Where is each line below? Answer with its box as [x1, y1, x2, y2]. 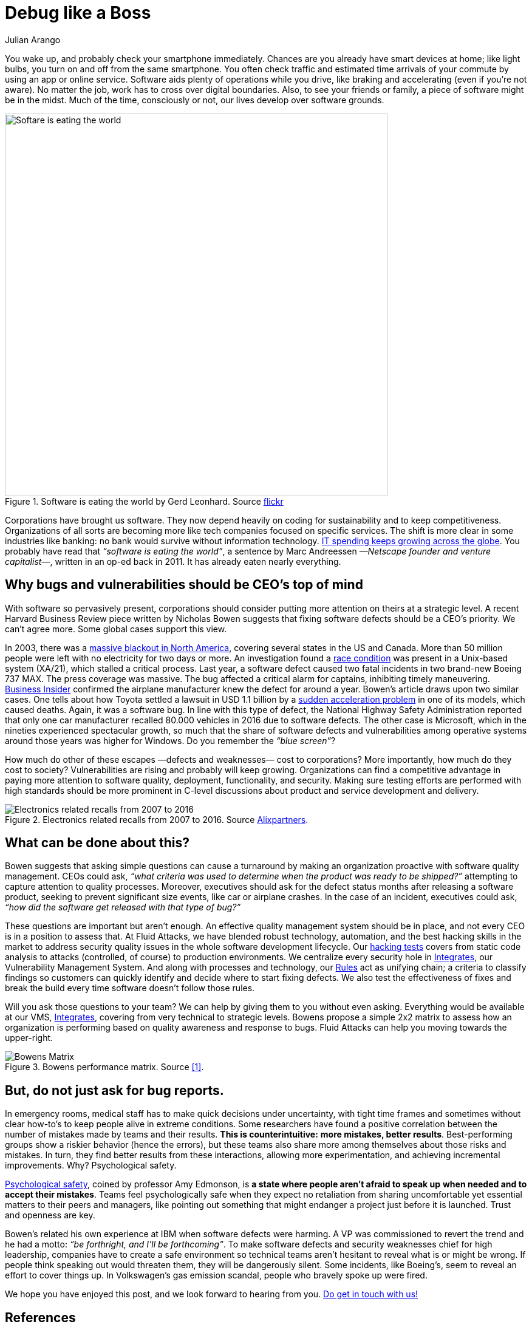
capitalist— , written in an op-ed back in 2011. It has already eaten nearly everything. [5, 556, 341, 567]
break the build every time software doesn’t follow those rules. [5, 983, 255, 994]
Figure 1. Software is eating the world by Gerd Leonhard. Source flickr [5, 496, 284, 507]
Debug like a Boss [5, 2, 151, 23]
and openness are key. [5, 1210, 95, 1221]
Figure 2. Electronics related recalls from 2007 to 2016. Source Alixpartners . [5, 814, 309, 825]
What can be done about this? [5, 835, 189, 851]
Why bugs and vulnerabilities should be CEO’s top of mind [5, 577, 363, 593]
